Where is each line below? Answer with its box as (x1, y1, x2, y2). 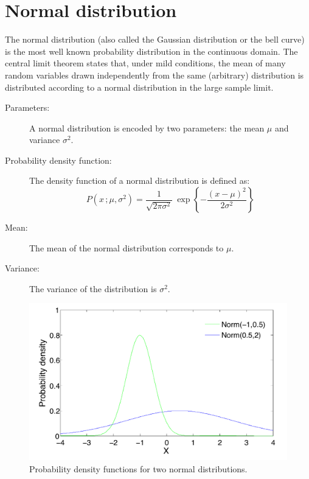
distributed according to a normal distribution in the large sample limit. (5, 80, 274, 93)
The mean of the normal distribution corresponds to (29, 241, 224, 254)
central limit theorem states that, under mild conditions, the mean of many (5, 57, 286, 69)
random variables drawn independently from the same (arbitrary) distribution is (5, 68, 304, 81)
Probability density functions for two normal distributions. (29, 462, 248, 475)
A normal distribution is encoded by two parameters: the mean (29, 121, 265, 134)
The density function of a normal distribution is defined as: (29, 174, 250, 187)
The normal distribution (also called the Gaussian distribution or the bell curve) (5, 33, 305, 46)
